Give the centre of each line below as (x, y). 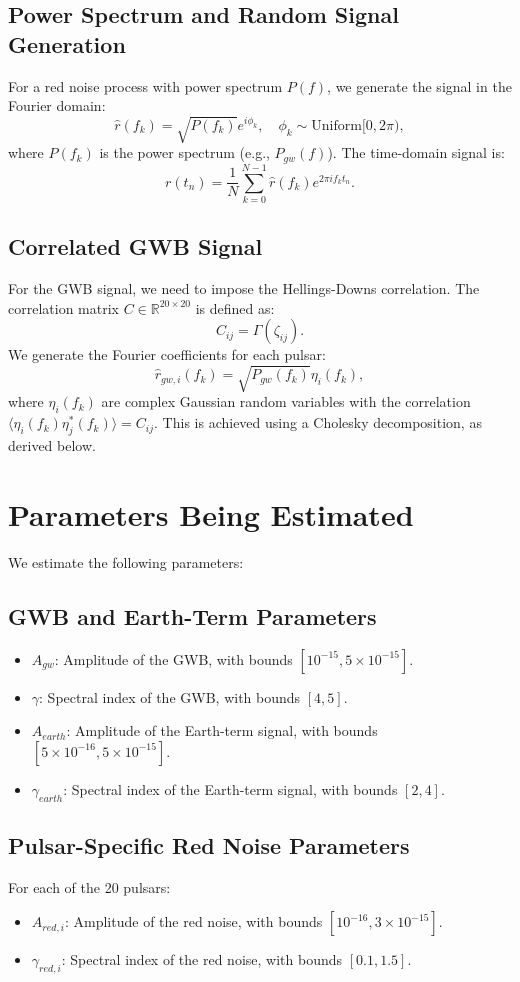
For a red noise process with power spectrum (145, 85)
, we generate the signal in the (419, 85)
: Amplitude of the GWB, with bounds (173, 658)
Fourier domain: (57, 105)
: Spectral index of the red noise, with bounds (201, 959)
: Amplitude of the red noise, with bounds (193, 921)
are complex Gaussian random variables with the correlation (286, 401)
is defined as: (235, 307)
